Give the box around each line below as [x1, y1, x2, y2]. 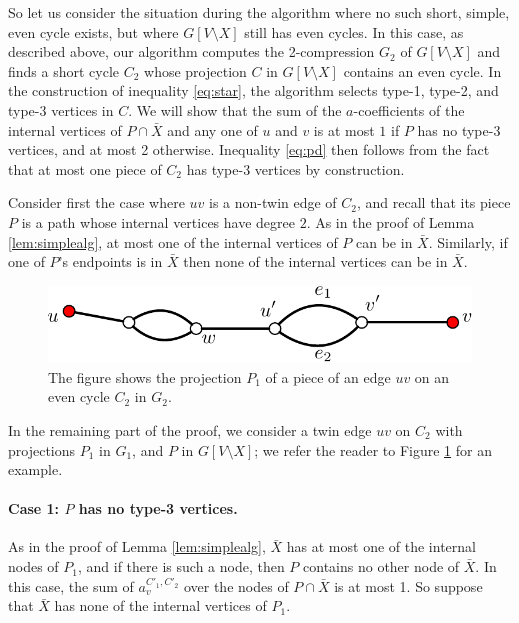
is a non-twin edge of [209, 192, 337, 213]
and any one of [167, 119, 258, 140]
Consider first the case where [8, 192, 185, 213]
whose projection [144, 60, 247, 81]
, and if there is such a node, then [78, 556, 285, 577]
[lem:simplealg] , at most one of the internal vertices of [8, 231, 338, 252]
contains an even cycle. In [343, 60, 502, 81]
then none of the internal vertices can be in [183, 251, 448, 272]
